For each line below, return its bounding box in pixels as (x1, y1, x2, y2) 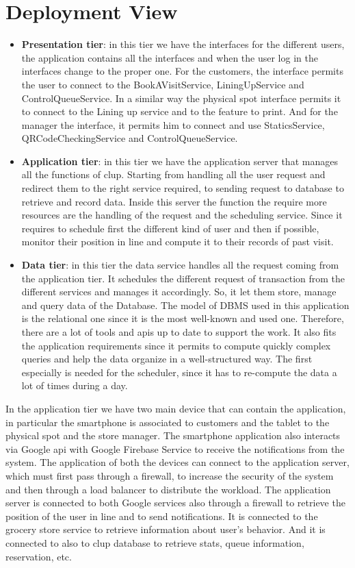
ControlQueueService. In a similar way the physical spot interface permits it (21, 90, 341, 105)
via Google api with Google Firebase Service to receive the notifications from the (5, 441, 345, 456)
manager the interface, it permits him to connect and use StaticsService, (21, 117, 325, 132)
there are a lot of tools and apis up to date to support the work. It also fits (21, 325, 337, 338)
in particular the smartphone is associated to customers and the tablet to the (5, 415, 330, 429)
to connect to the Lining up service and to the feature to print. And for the (21, 104, 338, 119)
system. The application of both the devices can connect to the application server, (5, 455, 350, 469)
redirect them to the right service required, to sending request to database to (21, 181, 344, 195)
